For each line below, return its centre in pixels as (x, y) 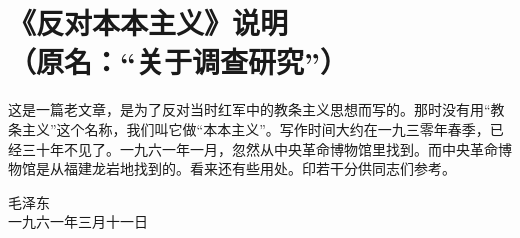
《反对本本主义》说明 (148, 22)
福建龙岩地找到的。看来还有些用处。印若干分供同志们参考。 (259, 168)
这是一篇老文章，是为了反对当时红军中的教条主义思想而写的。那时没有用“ (249, 109)
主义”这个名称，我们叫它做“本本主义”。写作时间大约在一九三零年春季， (255, 128)
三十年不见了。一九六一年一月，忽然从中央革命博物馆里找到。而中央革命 (259, 148)
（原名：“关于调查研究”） (178, 61)
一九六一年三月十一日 (78, 221)
